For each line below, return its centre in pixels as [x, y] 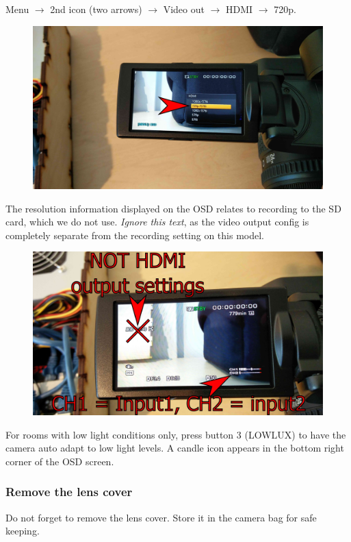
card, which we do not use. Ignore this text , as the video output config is [157, 222]
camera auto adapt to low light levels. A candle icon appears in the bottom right [175, 448]
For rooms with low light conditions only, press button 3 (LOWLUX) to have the [176, 434]
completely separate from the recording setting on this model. [135, 235]
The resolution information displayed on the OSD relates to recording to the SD [173, 208]
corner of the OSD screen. [60, 461]
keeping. [23, 531]
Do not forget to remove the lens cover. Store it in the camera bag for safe [161, 517]
